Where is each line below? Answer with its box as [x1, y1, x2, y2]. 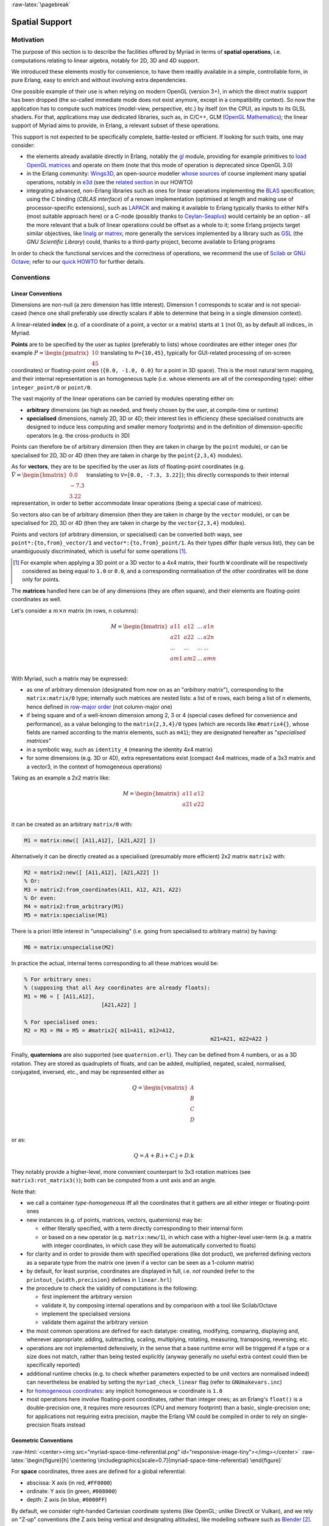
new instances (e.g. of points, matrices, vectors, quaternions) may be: [26, 1216, 202, 1223]
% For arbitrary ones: [24, 975, 92, 983]
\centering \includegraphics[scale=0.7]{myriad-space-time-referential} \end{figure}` [70, 1456, 283, 1464]
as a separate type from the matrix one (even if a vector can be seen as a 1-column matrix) [26, 1259, 255, 1266]
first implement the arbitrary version [41, 1293, 132, 1300]
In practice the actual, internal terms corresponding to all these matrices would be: [11, 959, 219, 967]
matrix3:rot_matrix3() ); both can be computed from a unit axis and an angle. [11, 1177, 216, 1184]
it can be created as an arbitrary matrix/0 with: [11, 820, 133, 828]
